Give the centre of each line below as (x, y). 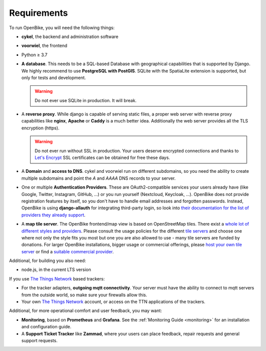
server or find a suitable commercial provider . (68, 251)
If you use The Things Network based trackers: (57, 278)
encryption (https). (40, 128)
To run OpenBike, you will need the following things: (62, 28)
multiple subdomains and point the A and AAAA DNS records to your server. (99, 178)
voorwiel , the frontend (44, 46)
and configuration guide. (46, 327)
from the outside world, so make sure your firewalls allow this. (84, 295)
